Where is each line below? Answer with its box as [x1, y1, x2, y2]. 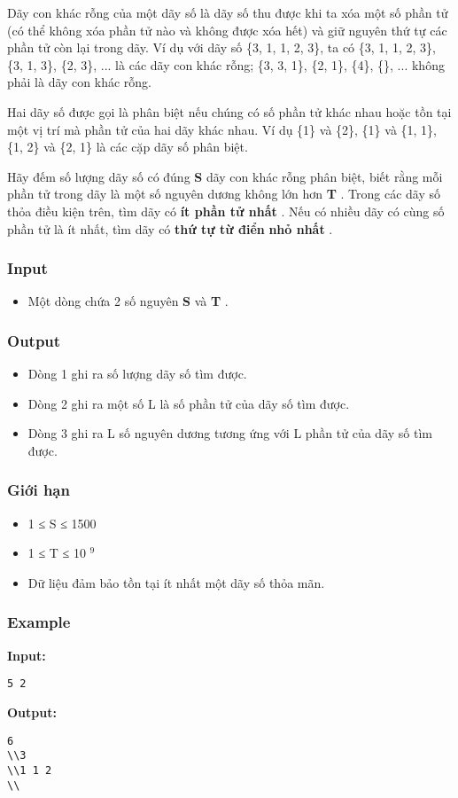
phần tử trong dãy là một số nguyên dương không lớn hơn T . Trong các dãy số [7, 184, 441, 203]
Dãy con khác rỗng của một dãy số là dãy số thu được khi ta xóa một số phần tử [7, 4, 448, 21]
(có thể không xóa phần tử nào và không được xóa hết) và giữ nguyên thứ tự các [7, 20, 447, 39]
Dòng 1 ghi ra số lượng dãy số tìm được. [27, 364, 247, 383]
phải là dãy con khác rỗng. [7, 73, 152, 91]
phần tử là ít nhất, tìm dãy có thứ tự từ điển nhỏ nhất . [7, 219, 333, 238]
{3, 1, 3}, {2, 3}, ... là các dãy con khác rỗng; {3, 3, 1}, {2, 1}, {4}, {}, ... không [7, 55, 445, 74]
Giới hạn [7, 479, 70, 501]
